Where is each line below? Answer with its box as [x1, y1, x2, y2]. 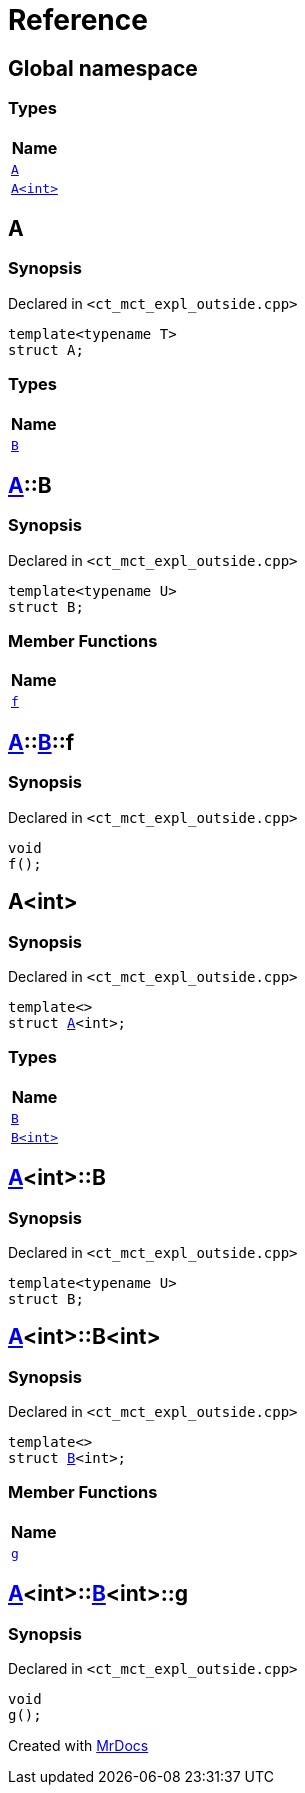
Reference [8, 3, 148, 37]
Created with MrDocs [8, 1737, 149, 1755]
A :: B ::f [8, 729, 75, 755]
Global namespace [8, 55, 198, 81]
